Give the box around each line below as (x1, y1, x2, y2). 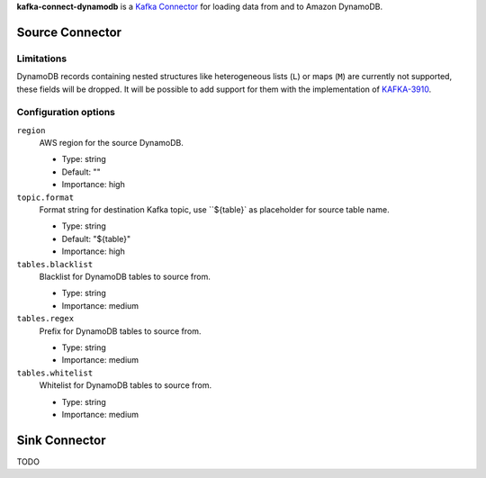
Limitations (16, 52, 67, 65)
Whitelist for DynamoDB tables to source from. (39, 380, 211, 391)
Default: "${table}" (61, 233, 130, 244)
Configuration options (16, 106, 116, 119)
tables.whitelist (16, 367, 94, 378)
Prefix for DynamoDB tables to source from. (39, 325, 202, 337)
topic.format (16, 192, 75, 203)
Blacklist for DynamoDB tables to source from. (39, 271, 211, 282)
